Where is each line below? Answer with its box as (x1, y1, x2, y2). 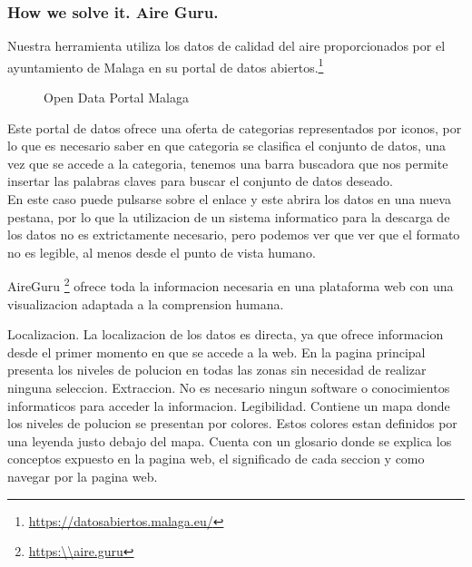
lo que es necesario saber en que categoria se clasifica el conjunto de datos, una (7, 136, 447, 155)
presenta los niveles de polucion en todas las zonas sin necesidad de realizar (7, 360, 427, 379)
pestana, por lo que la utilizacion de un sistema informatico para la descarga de (7, 207, 450, 226)
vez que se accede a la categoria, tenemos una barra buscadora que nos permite (7, 153, 448, 172)
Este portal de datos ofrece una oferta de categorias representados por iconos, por (7, 118, 462, 137)
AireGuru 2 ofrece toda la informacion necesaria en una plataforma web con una (7, 274, 454, 296)
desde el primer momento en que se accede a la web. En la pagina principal (7, 342, 426, 361)
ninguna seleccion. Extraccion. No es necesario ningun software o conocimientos (7, 378, 450, 397)
